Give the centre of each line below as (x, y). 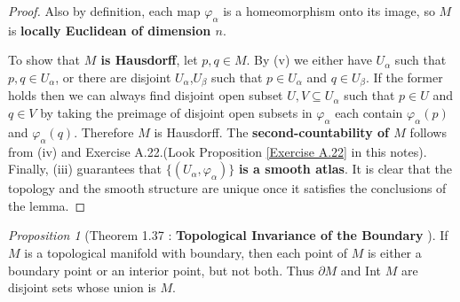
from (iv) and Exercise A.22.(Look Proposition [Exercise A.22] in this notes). (218, 151)
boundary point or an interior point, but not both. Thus (161, 270)
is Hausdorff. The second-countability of (271, 132)
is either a (394, 252)
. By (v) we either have (309, 60)
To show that (44, 60)
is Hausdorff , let (149, 60)
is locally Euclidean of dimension (110, 30)
